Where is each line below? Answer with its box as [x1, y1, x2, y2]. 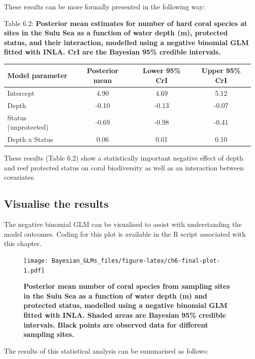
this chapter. [4, 238, 42, 249]
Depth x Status [7, 134, 53, 144]
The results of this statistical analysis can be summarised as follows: [4, 345, 209, 356]
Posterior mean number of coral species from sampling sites [24, 281, 230, 291]
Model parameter [7, 70, 68, 81]
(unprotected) [7, 122, 49, 132]
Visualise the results [4, 196, 109, 211]
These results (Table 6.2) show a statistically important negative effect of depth [4, 153, 243, 163]
